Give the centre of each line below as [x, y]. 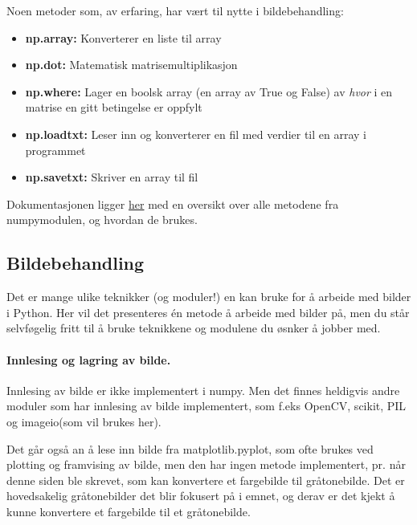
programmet [55, 150]
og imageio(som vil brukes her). [84, 421]
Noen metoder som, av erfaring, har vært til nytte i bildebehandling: [175, 10]
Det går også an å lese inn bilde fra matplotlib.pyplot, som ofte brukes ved [190, 448]
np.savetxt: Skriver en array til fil [112, 177]
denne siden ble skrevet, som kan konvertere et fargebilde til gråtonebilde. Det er [206, 480]
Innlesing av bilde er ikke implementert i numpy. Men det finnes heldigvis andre [203, 390]
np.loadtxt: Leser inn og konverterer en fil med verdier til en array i [196, 134]
